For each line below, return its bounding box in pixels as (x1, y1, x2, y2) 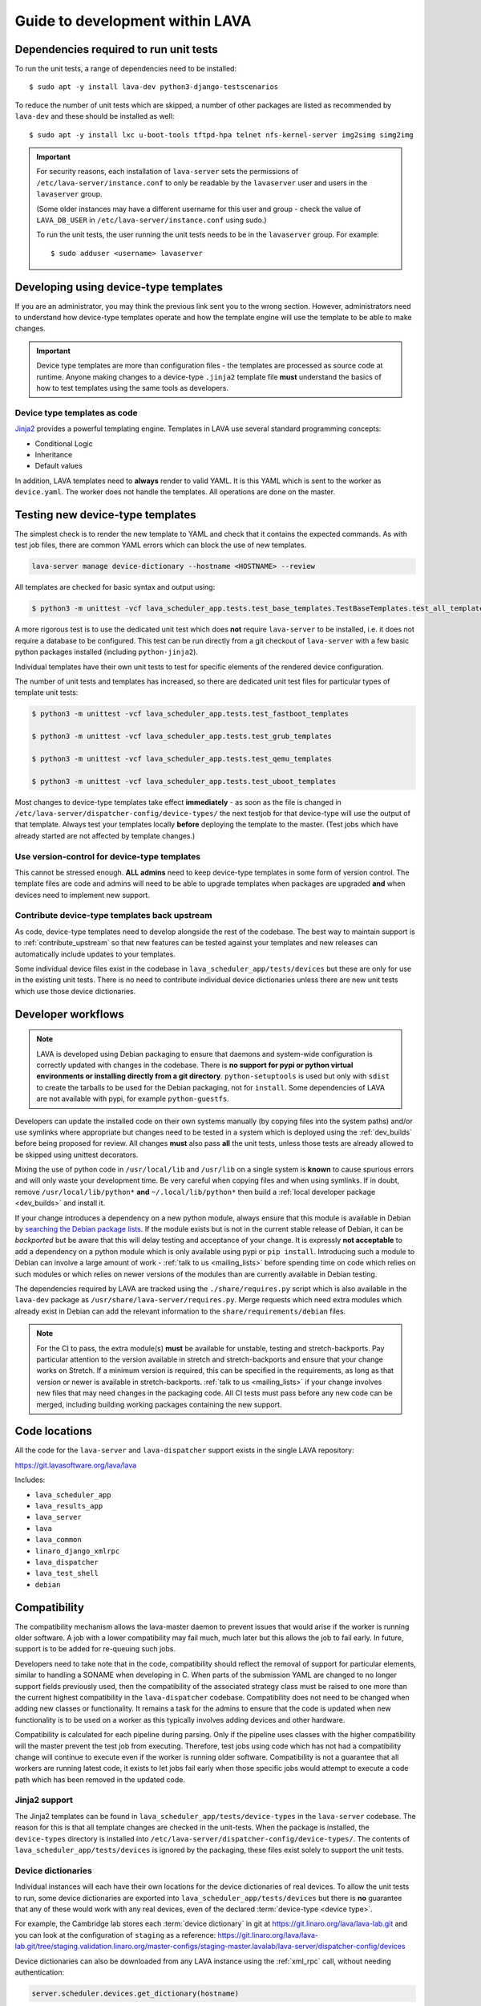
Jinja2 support (14, 1794, 74, 1805)
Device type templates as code (14, 407, 138, 418)
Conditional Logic (34, 438, 93, 449)
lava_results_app (34, 1501, 103, 1510)
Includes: (14, 1475, 46, 1484)
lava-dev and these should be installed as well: (14, 112, 175, 121)
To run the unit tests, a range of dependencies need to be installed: (14, 64, 236, 74)
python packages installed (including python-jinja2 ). (14, 647, 198, 657)
